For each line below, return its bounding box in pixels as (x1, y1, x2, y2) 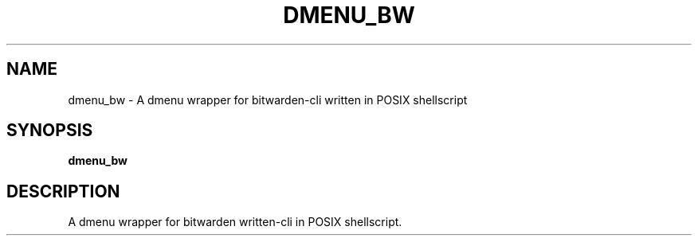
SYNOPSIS (6, 120, 93, 141)
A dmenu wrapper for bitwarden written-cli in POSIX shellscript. (68, 215, 402, 229)
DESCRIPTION (6, 181, 120, 201)
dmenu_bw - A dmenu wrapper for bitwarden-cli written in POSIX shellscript (68, 92, 468, 107)
